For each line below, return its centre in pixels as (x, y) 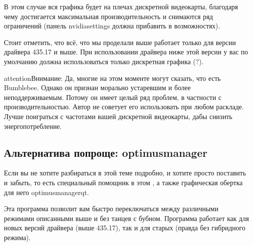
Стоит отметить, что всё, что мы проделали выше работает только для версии (120, 42)
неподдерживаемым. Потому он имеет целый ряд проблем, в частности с (113, 97)
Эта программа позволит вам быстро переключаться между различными (111, 209)
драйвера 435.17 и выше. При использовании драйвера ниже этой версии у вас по (126, 52)
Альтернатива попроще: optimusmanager (106, 152)
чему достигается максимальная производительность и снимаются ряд (109, 16)
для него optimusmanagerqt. (46, 192)
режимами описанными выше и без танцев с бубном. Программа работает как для (126, 218)
